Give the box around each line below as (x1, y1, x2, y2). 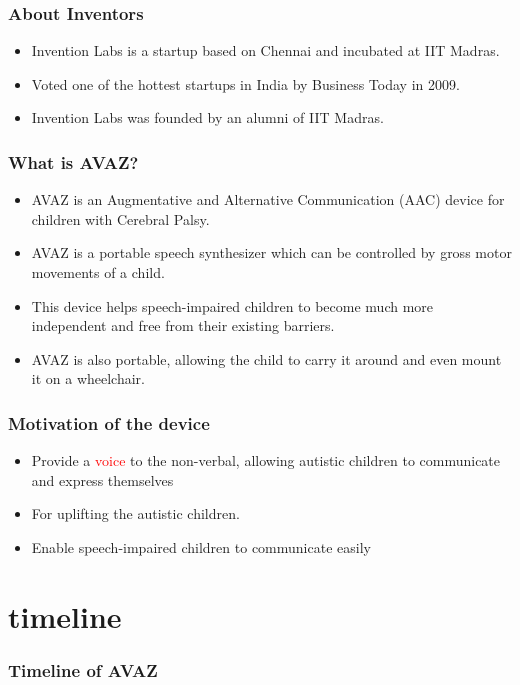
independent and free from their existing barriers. (31, 315, 335, 336)
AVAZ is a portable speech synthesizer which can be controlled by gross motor (31, 242, 512, 263)
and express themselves (31, 469, 174, 490)
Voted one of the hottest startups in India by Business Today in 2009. (31, 73, 460, 94)
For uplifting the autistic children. (31, 503, 240, 524)
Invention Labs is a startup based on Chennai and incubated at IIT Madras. (31, 40, 500, 61)
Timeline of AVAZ (8, 657, 158, 682)
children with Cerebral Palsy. (31, 208, 210, 229)
